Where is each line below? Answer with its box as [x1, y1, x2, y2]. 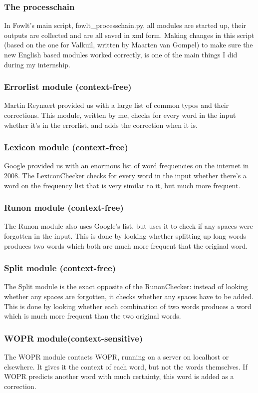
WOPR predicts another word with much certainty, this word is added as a [4, 371, 234, 382]
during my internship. [4, 59, 70, 69]
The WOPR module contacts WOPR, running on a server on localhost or [4, 352, 229, 362]
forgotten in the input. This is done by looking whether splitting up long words [4, 231, 247, 241]
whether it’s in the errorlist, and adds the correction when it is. [4, 119, 198, 130]
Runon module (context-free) [4, 201, 124, 214]
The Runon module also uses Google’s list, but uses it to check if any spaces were [4, 221, 253, 231]
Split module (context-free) [4, 262, 116, 274]
